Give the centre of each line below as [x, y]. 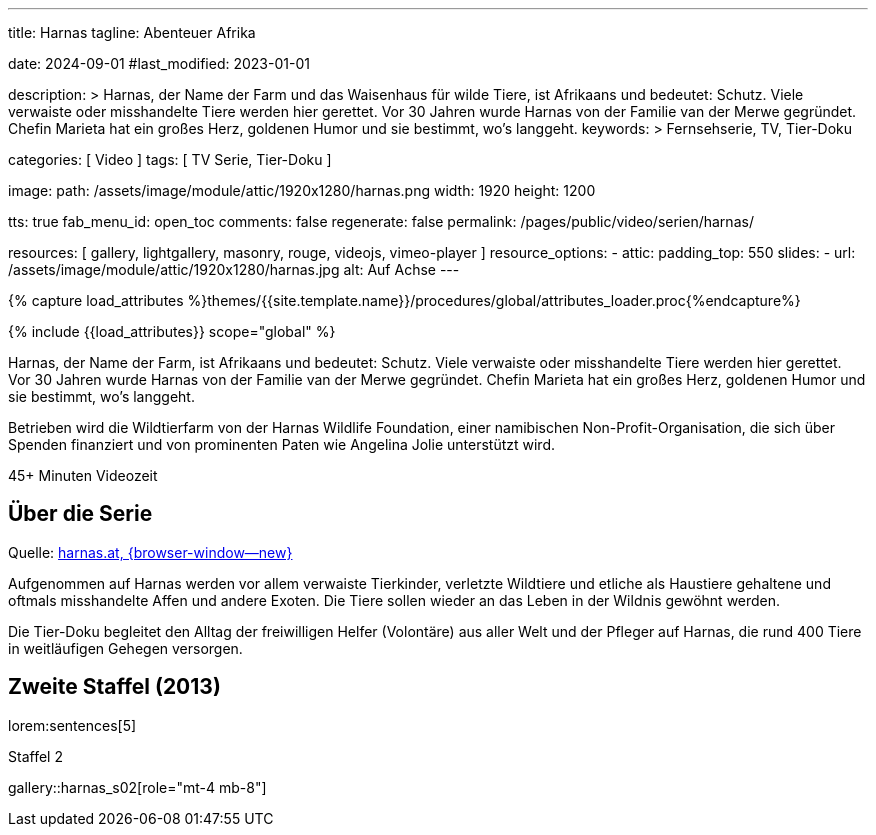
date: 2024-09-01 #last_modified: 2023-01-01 [159, 63]
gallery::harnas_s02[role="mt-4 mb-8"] [137, 787]
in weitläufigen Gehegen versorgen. [125, 648]
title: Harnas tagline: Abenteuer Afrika [132, 32]
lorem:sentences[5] [72, 725]
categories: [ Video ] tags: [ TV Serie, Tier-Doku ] [170, 159]
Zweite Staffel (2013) [114, 687]
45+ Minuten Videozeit [83, 475]
